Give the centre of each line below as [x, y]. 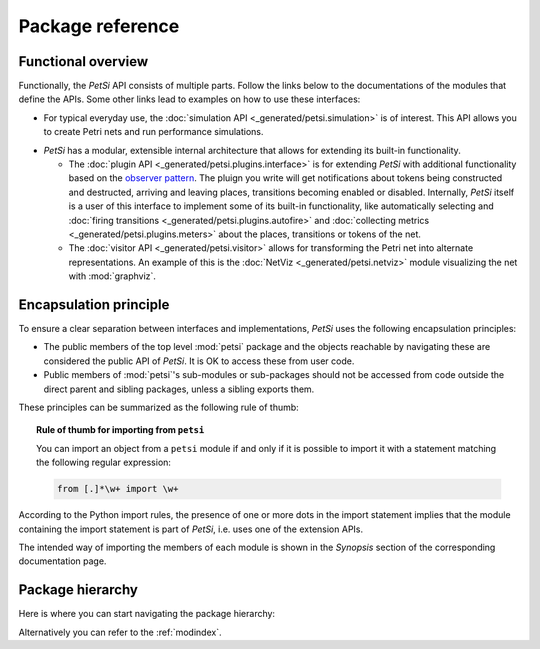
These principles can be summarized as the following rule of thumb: [158, 407]
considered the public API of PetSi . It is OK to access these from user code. [199, 361]
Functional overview [83, 61]
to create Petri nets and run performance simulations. [153, 132]
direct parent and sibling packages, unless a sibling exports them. [179, 389]
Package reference [99, 26]
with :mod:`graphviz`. [112, 276]
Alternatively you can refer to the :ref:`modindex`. [120, 632]
